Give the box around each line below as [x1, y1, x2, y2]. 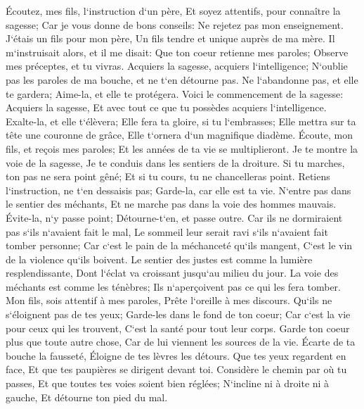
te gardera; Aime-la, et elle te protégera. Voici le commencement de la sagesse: [6, 86, 344, 101]
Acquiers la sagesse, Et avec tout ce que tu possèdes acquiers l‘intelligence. [6, 100, 327, 115]
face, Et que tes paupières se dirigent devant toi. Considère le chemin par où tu [6, 362, 347, 377]
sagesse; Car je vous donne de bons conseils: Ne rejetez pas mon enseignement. [6, 17, 344, 32]
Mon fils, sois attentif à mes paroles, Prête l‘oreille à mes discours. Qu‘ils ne [6, 293, 332, 308]
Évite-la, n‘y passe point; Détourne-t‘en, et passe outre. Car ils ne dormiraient [6, 210, 343, 225]
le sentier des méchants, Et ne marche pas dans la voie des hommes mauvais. [6, 196, 337, 211]
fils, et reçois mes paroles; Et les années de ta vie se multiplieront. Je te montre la [6, 141, 358, 156]
